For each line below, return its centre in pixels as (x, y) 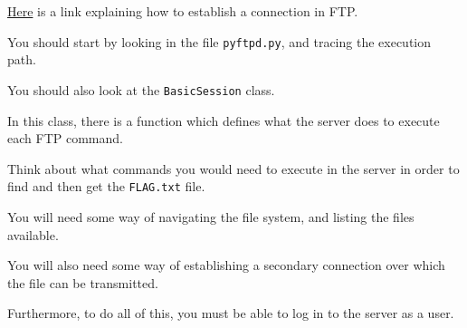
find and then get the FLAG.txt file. (106, 186)
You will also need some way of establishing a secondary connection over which (226, 265)
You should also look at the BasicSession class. (141, 89)
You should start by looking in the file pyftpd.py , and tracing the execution (219, 41)
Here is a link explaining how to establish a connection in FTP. (183, 11)
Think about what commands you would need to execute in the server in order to (233, 168)
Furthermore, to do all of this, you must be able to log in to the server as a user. (231, 313)
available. (33, 234)
